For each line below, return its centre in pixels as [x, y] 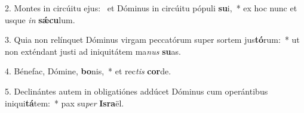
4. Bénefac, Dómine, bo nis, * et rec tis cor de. [88, 71]
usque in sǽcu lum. [40, 19]
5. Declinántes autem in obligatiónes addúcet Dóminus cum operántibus [136, 91]
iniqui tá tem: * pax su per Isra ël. [65, 103]
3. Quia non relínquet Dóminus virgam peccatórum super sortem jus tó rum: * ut [152, 40]
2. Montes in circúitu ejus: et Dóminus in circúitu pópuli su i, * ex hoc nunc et [151, 8]
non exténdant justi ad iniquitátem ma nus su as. [93, 51]
